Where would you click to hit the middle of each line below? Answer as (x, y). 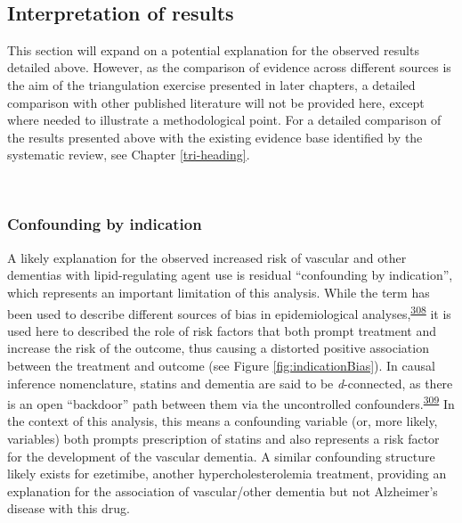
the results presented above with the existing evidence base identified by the (215, 137)
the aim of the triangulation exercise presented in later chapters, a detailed (211, 84)
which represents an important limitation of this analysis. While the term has (219, 292)
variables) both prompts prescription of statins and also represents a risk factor (223, 439)
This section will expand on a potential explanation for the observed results (213, 49)
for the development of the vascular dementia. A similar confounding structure (221, 456)
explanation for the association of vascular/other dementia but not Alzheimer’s (223, 490)
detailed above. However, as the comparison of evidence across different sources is (229, 67)
